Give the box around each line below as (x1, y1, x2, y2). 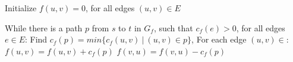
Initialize (5, 2, 37, 14)
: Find (24, 33, 48, 45)
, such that (153, 21, 193, 34)
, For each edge (191, 33, 247, 45)
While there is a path (5, 21, 83, 34)
